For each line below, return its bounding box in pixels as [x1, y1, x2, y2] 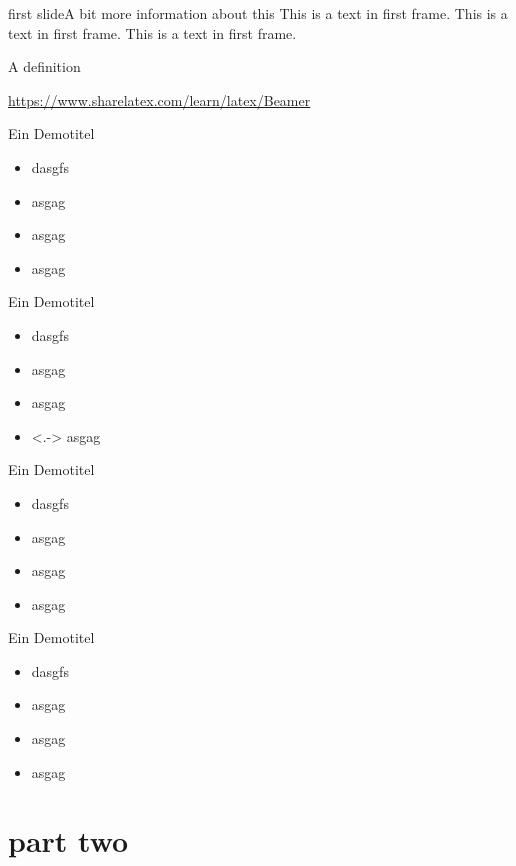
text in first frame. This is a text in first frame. [8, 22, 297, 43]
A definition [8, 56, 81, 77]
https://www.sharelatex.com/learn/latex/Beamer [8, 89, 311, 110]
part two [8, 820, 129, 861]
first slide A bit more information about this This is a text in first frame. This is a [8, 3, 508, 23]
